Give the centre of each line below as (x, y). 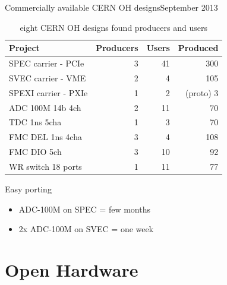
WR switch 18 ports (45, 166)
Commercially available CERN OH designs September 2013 (111, 7)
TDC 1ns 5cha (35, 122)
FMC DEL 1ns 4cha (45, 137)
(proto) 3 (202, 92)
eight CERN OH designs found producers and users (113, 27)
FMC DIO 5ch (35, 152)
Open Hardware (72, 270)
